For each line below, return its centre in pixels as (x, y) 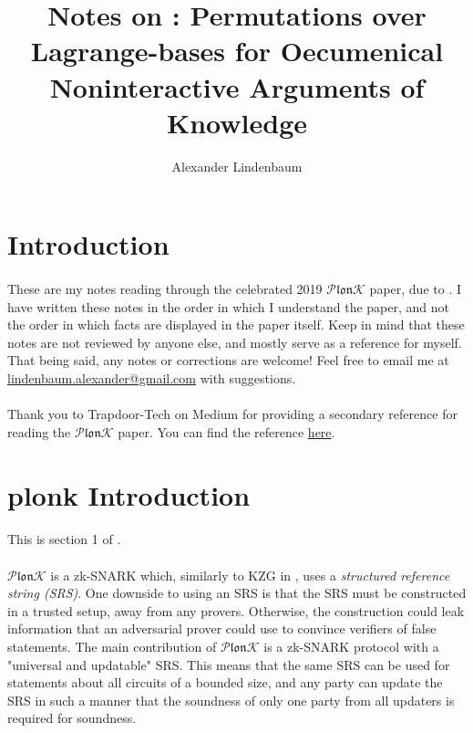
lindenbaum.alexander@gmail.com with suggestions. (152, 378)
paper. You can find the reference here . (226, 431)
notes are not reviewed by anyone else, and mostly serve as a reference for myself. (235, 342)
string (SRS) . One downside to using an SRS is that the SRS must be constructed (237, 593)
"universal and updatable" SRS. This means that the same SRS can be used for (229, 664)
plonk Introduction (129, 494)
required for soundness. (72, 718)
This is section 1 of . (64, 539)
